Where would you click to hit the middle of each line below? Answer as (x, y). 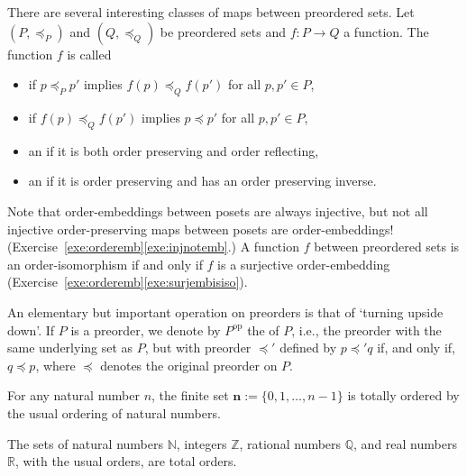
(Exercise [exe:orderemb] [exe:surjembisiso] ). (128, 282)
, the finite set (190, 395)
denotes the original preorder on (189, 365)
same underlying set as (70, 348)
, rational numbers (290, 443)
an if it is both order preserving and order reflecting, (174, 150)
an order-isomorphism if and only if (105, 264)
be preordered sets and (223, 31)
